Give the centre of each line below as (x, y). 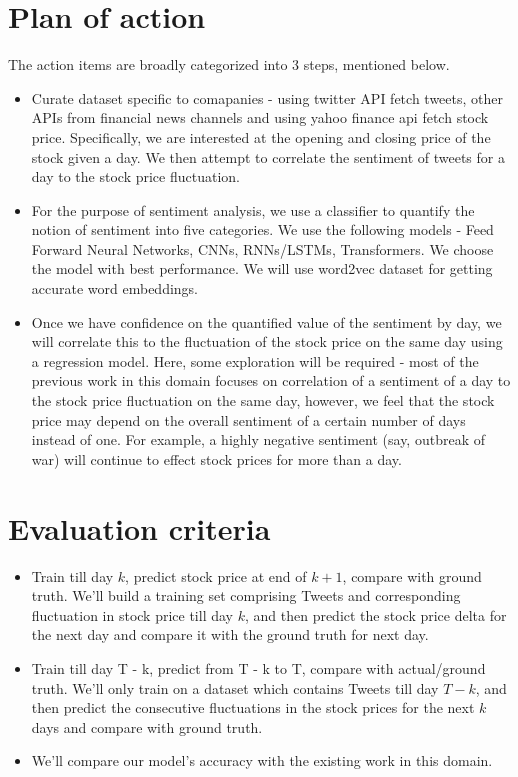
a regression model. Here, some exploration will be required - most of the (255, 360)
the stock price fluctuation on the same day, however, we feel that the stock (263, 400)
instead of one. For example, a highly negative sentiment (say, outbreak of (258, 439)
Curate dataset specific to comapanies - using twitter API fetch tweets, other (267, 97)
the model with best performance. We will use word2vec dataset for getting (262, 268)
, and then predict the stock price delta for (375, 614)
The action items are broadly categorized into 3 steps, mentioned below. (229, 64)
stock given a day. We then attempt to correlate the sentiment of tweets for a (268, 156)
